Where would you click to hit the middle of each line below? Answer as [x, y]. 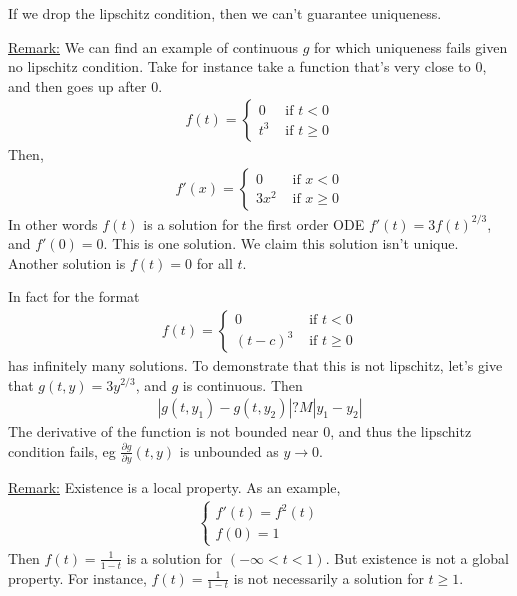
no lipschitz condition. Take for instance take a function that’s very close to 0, [247, 66]
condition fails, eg [62, 450]
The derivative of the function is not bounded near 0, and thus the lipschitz [240, 431]
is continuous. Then [242, 384]
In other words [53, 223]
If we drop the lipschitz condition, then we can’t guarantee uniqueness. [225, 13]
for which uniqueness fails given [411, 46]
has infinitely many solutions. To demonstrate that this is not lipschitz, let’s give [255, 364]
